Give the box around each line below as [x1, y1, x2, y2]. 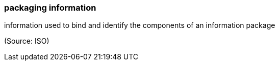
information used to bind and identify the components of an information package [4, 21, 275, 30]
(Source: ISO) [4, 37, 49, 46]
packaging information [4, 3, 96, 13]
